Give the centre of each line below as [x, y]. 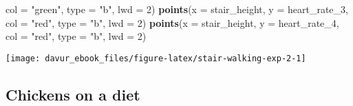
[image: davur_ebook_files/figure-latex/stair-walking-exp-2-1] [156, 58]
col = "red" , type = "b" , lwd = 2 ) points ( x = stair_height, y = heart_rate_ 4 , [172, 22]
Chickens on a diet [73, 94]
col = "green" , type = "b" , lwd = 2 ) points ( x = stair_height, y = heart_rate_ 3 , [177, 9]
